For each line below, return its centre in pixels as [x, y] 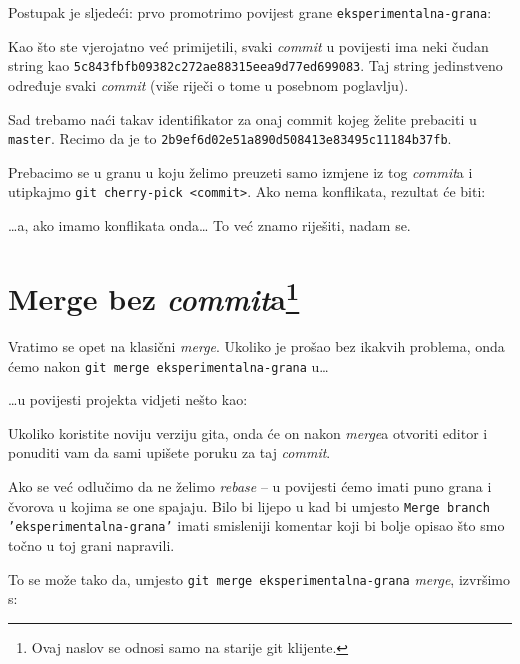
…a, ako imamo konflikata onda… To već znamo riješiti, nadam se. [209, 225]
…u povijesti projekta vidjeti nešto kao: [128, 399]
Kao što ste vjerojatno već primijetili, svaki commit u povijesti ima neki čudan [248, 45]
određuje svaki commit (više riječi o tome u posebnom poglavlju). [208, 84]
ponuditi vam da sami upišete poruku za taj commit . [169, 452]
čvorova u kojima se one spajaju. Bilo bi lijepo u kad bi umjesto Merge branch [249, 505]
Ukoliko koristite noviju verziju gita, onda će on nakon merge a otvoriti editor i [248, 432]
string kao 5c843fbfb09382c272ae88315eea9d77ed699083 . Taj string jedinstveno [255, 65]
